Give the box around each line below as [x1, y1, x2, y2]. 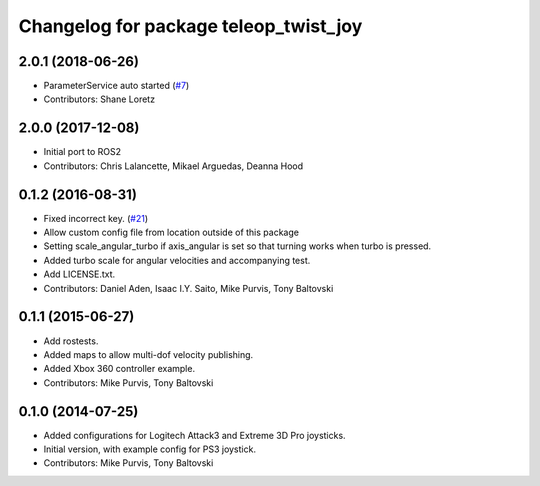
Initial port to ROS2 [43, 146, 122, 158]
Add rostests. [43, 335, 99, 347]
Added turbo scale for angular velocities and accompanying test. [43, 254, 311, 266]
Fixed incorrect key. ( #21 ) [43, 212, 149, 224]
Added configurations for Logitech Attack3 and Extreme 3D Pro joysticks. [43, 429, 346, 441]
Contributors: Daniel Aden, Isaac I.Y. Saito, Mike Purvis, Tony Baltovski [43, 282, 334, 294]
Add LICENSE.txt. [43, 268, 116, 280]
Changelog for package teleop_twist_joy [18, 15, 363, 37]
